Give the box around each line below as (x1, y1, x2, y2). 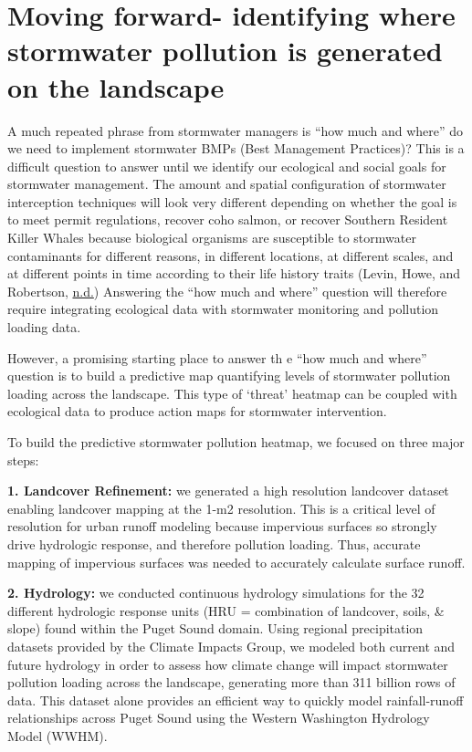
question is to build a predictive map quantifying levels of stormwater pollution (7, 366, 451, 385)
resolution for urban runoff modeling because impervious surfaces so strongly (7, 517, 437, 536)
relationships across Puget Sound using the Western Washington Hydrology (7, 708, 430, 727)
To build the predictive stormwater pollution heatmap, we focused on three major (7, 433, 465, 451)
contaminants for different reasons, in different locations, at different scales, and (7, 245, 454, 265)
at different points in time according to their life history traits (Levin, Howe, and (7, 264, 461, 283)
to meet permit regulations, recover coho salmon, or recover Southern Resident (7, 210, 448, 229)
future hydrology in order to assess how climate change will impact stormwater (7, 654, 448, 674)
